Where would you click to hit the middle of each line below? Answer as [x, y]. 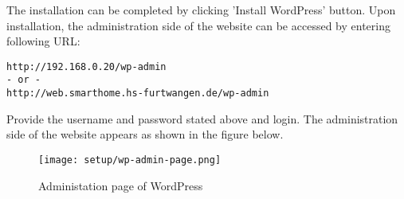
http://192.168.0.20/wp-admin [86, 66]
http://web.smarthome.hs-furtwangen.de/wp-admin [138, 94]
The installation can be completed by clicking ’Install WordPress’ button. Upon [201, 10]
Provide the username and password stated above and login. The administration [202, 118]
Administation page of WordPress [121, 185]
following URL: [43, 41]
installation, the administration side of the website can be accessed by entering [198, 25]
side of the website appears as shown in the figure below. [145, 134]
